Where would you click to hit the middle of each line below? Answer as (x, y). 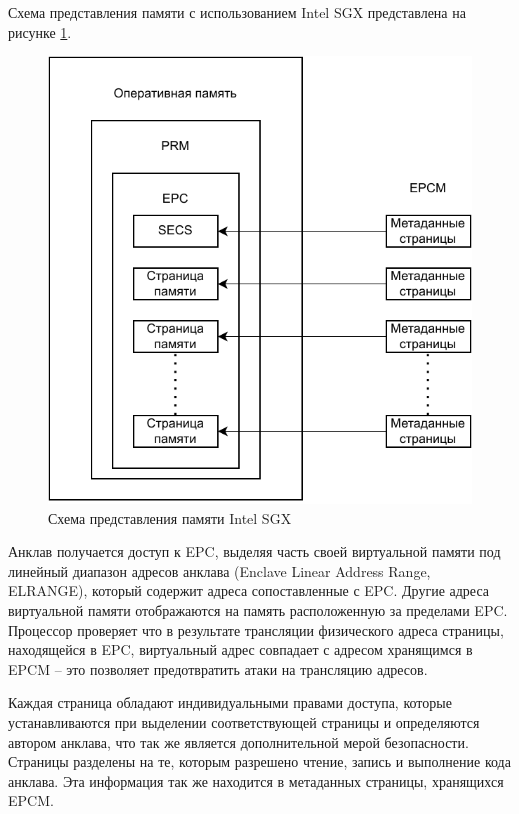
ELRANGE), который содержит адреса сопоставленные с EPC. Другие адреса (249, 590)
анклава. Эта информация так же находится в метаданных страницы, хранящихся (256, 780)
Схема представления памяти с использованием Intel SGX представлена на (237, 12)
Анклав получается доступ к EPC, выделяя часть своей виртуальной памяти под (254, 551)
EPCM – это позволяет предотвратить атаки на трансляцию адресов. (218, 668)
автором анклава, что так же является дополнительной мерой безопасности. (238, 741)
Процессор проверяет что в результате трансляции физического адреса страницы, (256, 629)
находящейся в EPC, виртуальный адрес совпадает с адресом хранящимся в (240, 649)
